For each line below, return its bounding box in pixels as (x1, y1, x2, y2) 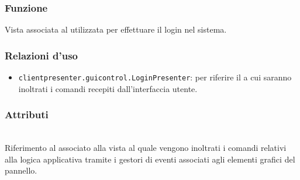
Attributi (5, 107, 49, 122)
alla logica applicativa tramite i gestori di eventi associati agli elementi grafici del (5, 153, 295, 165)
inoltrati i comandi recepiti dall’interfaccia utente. (18, 82, 198, 94)
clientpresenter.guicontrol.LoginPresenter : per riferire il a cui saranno (18, 71, 292, 83)
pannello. (5, 164, 37, 177)
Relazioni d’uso (5, 48, 78, 62)
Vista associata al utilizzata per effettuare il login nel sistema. (5, 23, 227, 36)
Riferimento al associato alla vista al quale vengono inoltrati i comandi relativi (5, 142, 287, 154)
